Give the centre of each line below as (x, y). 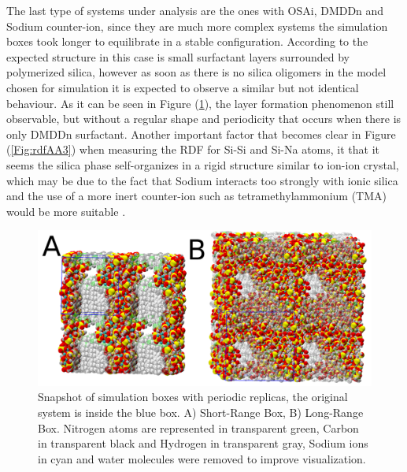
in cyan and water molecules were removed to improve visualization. (202, 458)
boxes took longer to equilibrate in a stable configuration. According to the (187, 41)
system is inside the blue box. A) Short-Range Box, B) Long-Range (201, 412)
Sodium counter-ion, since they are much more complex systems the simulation (197, 26)
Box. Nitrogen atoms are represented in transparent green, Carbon (198, 427)
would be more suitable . (66, 211)
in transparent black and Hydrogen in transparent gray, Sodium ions (203, 443)
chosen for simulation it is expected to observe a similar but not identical (183, 87)
